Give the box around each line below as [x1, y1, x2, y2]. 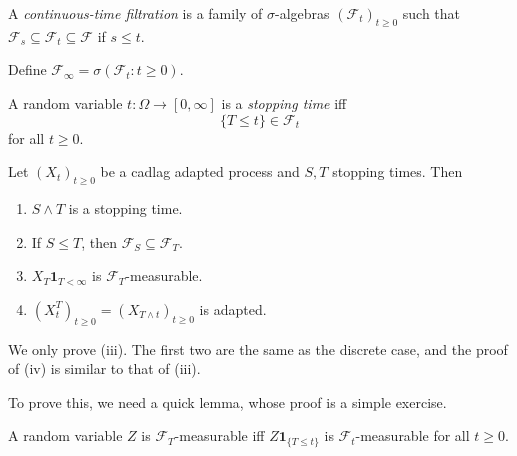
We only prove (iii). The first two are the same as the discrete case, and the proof [8, 338, 508, 359]
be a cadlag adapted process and [100, 161, 300, 182]
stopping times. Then [332, 161, 463, 182]
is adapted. [199, 298, 267, 319]
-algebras [275, 3, 330, 23]
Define [8, 59, 47, 80]
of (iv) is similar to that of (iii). [8, 358, 201, 379]
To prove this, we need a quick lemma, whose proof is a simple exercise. [8, 391, 447, 412]
